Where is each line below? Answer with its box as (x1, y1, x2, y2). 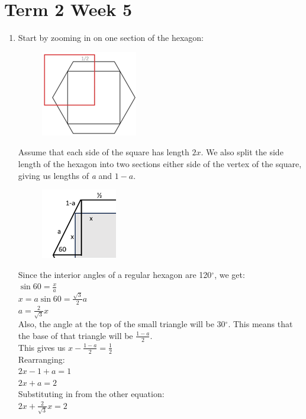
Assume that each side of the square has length (18, 146, 189, 158)
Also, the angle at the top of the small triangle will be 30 (18, 318, 226, 330)
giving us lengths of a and (18, 169, 112, 181)
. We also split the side (201, 146, 284, 158)
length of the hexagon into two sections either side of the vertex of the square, (18, 157, 302, 169)
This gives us (18, 341, 66, 353)
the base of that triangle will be (18, 329, 133, 341)
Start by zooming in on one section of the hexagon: (18, 31, 204, 44)
